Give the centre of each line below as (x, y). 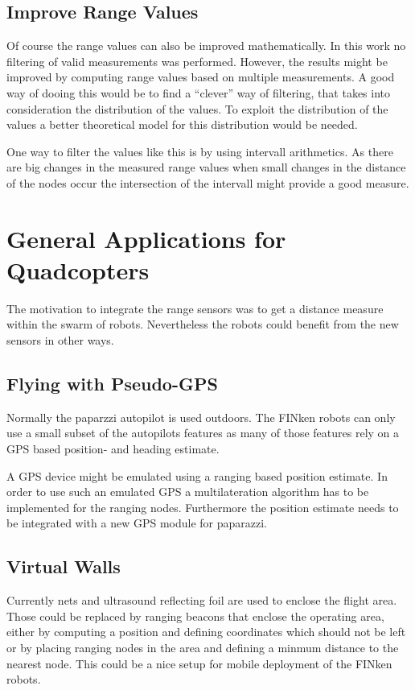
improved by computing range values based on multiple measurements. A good (201, 77)
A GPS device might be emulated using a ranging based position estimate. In (197, 475)
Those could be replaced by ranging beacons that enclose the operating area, (195, 616)
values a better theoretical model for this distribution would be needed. (182, 124)
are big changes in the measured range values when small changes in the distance (206, 167)
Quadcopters (78, 269)
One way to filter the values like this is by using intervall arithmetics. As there (200, 151)
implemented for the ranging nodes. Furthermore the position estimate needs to (203, 507)
